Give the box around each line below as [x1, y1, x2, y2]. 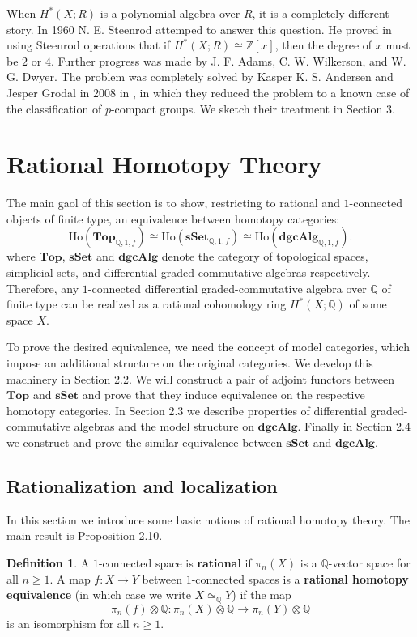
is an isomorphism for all [6, 614, 130, 631]
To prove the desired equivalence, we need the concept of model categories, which [6, 338, 410, 355]
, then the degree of [274, 36, 372, 53]
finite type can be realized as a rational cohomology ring [6, 295, 287, 312]
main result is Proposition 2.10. [6, 527, 163, 544]
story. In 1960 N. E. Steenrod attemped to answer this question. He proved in [6, 20, 392, 37]
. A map [49, 570, 91, 587]
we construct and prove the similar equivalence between [6, 434, 283, 450]
